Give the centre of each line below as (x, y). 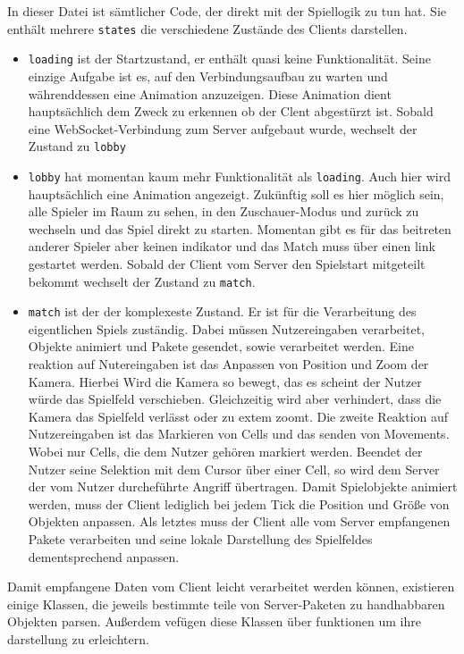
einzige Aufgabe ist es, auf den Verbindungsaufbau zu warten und (208, 75)
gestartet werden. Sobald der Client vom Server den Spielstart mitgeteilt (227, 263)
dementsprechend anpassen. (104, 556)
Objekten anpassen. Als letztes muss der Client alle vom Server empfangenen (239, 521)
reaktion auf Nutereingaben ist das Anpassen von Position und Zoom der (228, 364)
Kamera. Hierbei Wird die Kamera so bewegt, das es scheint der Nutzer (225, 381)
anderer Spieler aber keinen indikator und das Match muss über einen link (232, 246)
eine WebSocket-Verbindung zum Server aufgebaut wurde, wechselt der (223, 128)
